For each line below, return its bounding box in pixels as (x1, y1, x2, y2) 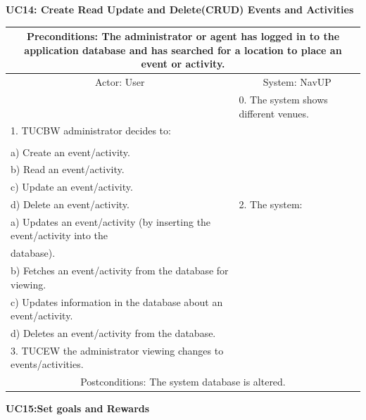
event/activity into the (11, 228, 108, 243)
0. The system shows (239, 91, 328, 106)
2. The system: (239, 197, 303, 212)
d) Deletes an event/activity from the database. (11, 326, 216, 341)
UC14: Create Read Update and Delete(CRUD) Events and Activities (6, 2, 354, 16)
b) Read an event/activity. (11, 162, 125, 177)
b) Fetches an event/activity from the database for (11, 263, 229, 278)
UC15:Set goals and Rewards (6, 401, 150, 416)
